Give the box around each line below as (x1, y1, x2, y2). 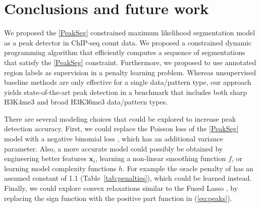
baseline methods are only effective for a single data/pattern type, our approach (4, 77, 251, 87)
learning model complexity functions (4, 163, 117, 173)
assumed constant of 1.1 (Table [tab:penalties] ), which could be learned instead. (4, 173, 252, 183)
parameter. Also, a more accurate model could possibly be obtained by (4, 143, 223, 153)
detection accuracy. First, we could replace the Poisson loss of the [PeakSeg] (4, 123, 239, 134)
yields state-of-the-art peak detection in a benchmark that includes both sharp (4, 86, 247, 97)
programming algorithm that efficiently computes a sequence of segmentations (4, 47, 245, 58)
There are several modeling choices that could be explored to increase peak (4, 113, 236, 124)
